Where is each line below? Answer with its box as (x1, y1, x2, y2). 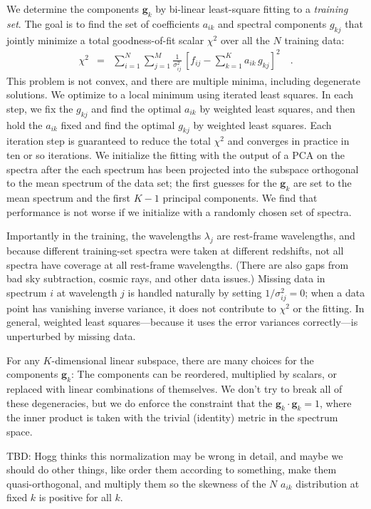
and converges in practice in (227, 133, 350, 148)
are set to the (293, 175, 352, 190)
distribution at (296, 475, 360, 490)
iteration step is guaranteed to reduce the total (6, 133, 211, 148)
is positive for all (38, 490, 112, 505)
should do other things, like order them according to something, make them (6, 462, 337, 477)
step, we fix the (6, 101, 73, 115)
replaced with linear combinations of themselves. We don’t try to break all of (6, 381, 343, 396)
